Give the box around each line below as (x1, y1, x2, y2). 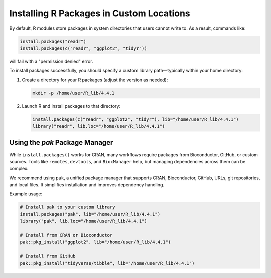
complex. (9, 166, 29, 172)
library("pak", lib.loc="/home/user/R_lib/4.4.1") (20, 218, 148, 224)
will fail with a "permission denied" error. (9, 58, 93, 64)
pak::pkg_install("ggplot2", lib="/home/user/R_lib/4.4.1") (20, 239, 171, 245)
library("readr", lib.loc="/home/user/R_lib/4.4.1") (32, 123, 165, 129)
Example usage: (9, 191, 43, 197)
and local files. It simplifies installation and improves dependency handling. (9, 182, 165, 188)
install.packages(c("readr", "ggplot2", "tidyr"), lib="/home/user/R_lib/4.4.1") (32, 116, 239, 122)
